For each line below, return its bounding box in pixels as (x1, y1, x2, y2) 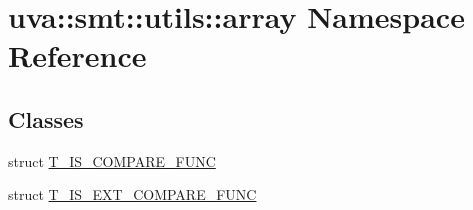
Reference (8, 35, 147, 76)
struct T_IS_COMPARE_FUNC (8, 150, 216, 171)
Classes (8, 103, 84, 134)
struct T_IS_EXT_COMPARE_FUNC (8, 184, 257, 205)
